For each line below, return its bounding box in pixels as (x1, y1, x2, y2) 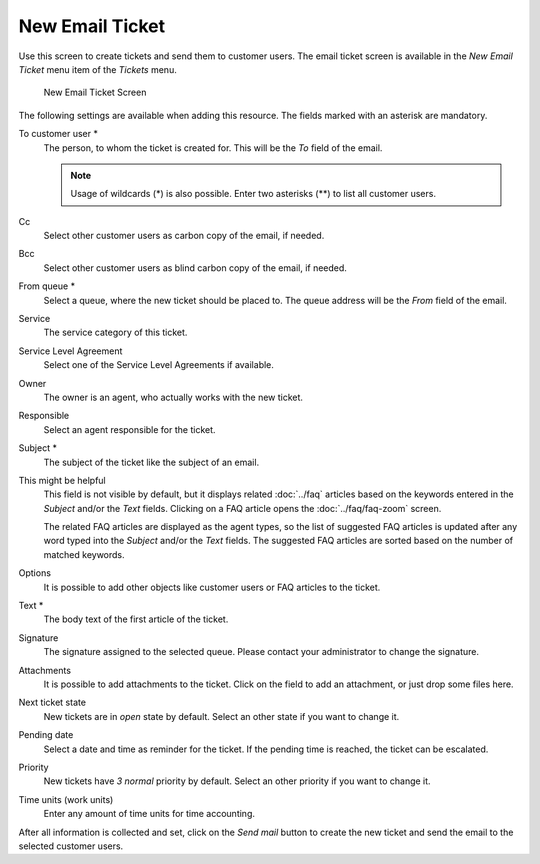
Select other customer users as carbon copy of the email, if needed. (43, 230, 325, 242)
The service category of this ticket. (43, 326, 188, 339)
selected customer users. (18, 840, 124, 852)
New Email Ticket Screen (43, 86, 147, 99)
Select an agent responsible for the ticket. (43, 423, 216, 435)
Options (18, 567, 52, 579)
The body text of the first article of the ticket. (43, 613, 229, 625)
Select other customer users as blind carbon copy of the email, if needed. (43, 261, 347, 274)
